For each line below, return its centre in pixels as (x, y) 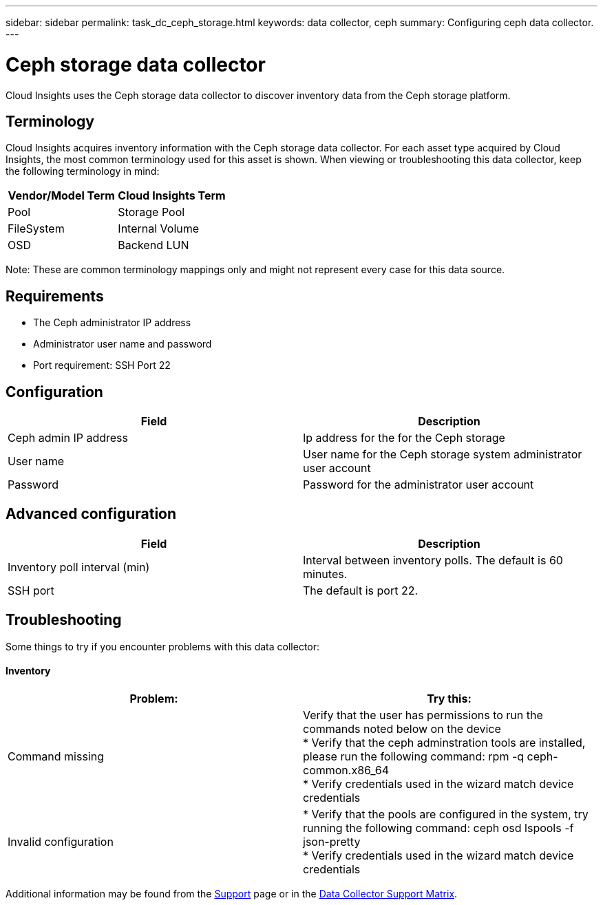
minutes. (325, 574)
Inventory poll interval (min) (79, 567)
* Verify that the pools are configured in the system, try (446, 814)
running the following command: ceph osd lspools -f (438, 828)
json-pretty (332, 841)
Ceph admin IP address (68, 438)
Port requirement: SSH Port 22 (102, 365)
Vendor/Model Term (61, 196)
